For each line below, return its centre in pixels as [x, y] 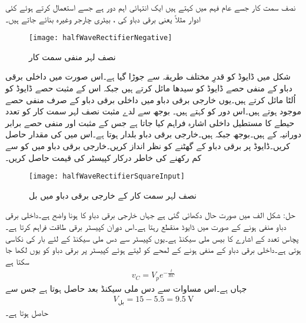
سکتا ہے [17, 261]
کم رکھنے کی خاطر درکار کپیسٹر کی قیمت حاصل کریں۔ [104, 157]
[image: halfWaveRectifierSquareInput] [107, 177]
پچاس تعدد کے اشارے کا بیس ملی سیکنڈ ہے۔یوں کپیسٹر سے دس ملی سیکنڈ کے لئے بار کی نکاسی [152, 238]
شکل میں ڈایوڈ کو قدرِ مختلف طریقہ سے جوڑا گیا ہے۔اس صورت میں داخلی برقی [148, 76]
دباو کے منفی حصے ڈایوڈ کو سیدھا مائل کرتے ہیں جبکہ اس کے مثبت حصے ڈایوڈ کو [149, 88]
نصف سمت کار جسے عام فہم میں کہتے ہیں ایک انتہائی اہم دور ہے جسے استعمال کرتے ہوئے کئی [151, 7]
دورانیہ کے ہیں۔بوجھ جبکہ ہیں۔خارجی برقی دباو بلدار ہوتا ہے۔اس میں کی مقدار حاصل [153, 134]
